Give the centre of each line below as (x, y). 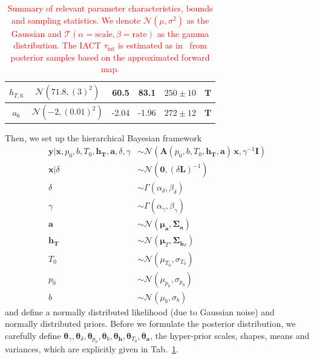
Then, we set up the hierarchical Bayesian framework (103, 137)
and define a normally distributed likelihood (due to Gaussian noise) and (140, 311)
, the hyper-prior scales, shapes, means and (230, 335)
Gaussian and (36, 33)
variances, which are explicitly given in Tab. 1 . (92, 349)
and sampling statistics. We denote (76, 20)
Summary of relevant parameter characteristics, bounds (110, 8)
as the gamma (183, 33)
